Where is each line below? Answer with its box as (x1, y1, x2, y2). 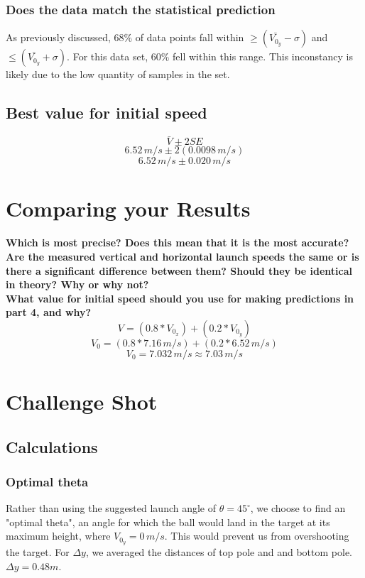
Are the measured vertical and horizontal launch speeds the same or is (6, 249, 359, 263)
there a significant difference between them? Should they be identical (6, 263, 352, 278)
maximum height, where (6, 528, 111, 543)
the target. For (6, 545, 70, 560)
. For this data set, (67, 49, 148, 64)
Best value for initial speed (6, 102, 207, 124)
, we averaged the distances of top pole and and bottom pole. (85, 545, 353, 560)
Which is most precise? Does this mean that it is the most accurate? (6, 235, 349, 250)
